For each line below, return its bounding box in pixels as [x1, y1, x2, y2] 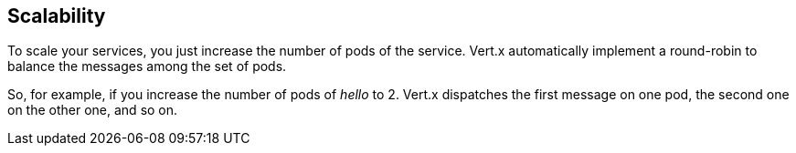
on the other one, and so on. [7, 102, 178, 118]
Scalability [7, 5, 106, 27]
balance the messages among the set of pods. [7, 58, 287, 75]
